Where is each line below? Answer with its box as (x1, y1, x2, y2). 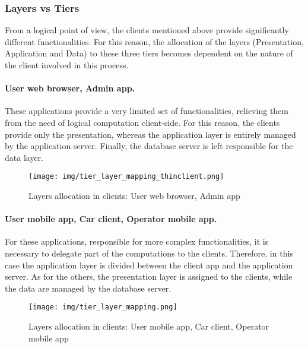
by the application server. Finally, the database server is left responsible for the (5, 140, 293, 152)
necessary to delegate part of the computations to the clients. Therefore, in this (5, 247, 293, 259)
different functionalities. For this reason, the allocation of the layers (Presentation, (5, 35, 304, 48)
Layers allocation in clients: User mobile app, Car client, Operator (28, 320, 269, 333)
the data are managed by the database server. (5, 281, 172, 294)
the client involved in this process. (5, 59, 129, 71)
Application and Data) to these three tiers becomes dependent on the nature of (5, 47, 293, 59)
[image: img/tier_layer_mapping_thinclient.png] (28, 172, 224, 181)
